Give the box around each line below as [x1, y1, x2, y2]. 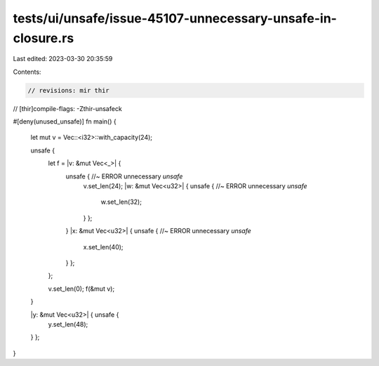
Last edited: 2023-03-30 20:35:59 [13, 55, 113, 63]
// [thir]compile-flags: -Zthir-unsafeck [13, 104, 122, 112]
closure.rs [13, 30, 74, 46]
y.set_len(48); [48, 320, 88, 328]
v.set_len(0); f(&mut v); [48, 285, 115, 293]
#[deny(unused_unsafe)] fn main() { [13, 117, 117, 126]
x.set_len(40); [83, 242, 124, 251]
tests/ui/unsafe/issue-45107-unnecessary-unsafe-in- [13, 11, 337, 26]
